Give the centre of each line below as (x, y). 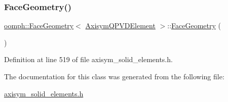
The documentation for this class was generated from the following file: (114, 76)
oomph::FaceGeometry (39, 25)
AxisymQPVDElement (120, 25)
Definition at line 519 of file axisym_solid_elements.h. (88, 59)
